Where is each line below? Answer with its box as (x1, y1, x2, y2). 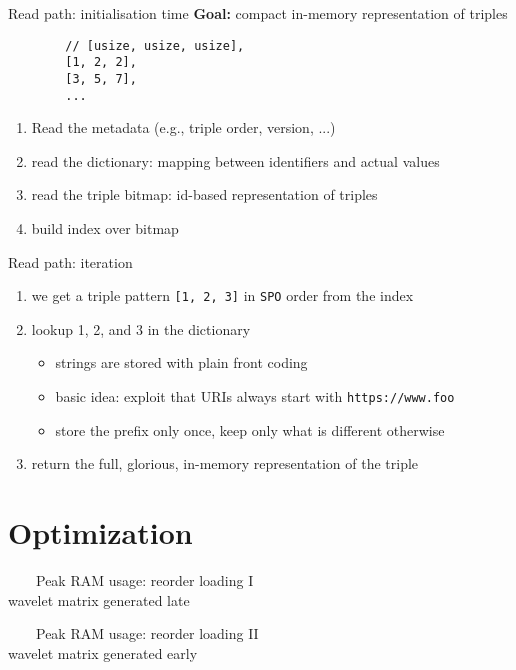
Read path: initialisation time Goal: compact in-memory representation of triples (8, 3, 508, 23)
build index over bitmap (31, 218, 179, 238)
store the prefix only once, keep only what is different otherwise (55, 419, 445, 440)
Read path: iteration (8, 251, 133, 272)
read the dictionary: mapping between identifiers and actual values (31, 150, 440, 171)
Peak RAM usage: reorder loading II (35, 623, 259, 644)
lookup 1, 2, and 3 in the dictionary (31, 318, 251, 339)
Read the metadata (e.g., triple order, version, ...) (31, 117, 336, 138)
